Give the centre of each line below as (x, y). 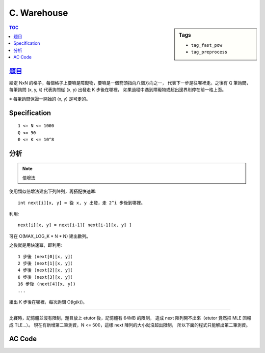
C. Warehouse (39, 13)
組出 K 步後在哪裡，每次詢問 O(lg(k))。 (48, 302)
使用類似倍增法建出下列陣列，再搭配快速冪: (53, 191)
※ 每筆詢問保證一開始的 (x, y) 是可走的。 (50, 99)
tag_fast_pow (207, 45)
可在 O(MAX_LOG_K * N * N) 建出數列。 (50, 236)
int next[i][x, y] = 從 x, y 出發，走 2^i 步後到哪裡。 (82, 203)
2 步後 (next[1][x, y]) (45, 263)
